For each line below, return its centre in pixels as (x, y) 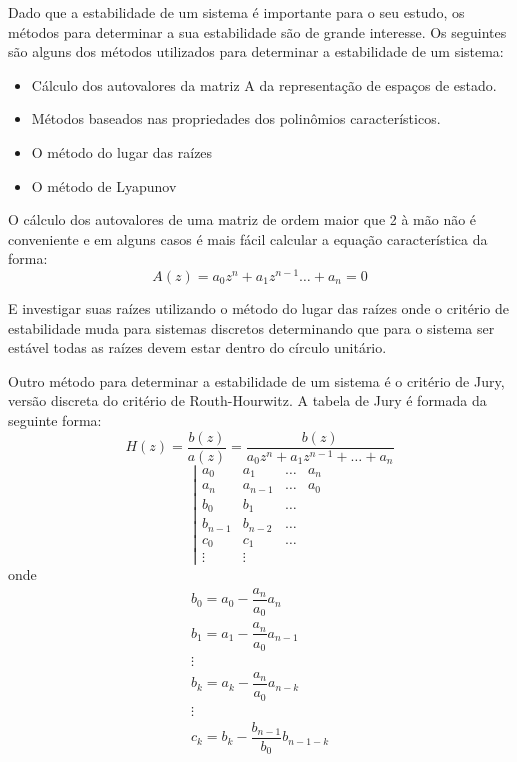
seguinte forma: (55, 419)
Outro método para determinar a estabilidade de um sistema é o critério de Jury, (256, 380)
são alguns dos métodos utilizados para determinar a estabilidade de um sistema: (256, 51)
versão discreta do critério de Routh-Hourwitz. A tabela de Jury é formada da (247, 400)
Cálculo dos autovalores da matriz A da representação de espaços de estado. (264, 84)
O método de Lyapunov (104, 185)
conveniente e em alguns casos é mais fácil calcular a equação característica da (248, 238)
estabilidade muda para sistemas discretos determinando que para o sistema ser (251, 327)
